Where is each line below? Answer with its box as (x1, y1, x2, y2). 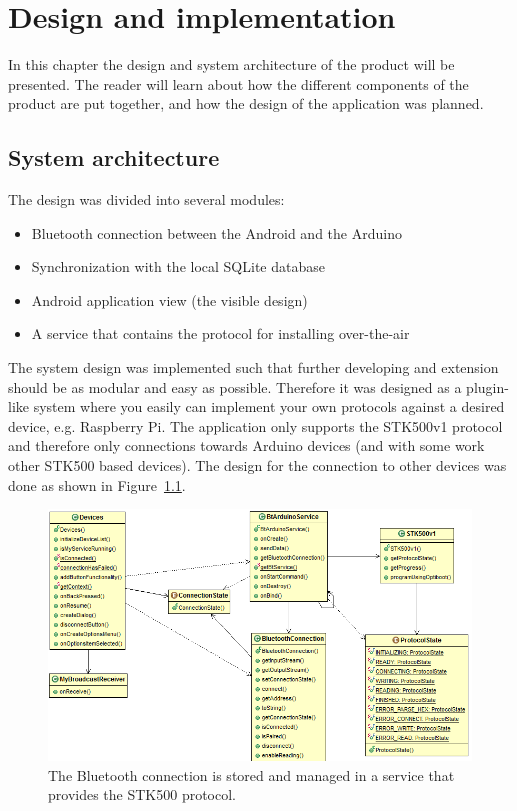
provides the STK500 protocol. (48, 784, 237, 805)
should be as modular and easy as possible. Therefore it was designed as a (8, 376, 462, 397)
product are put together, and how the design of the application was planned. (8, 93, 484, 114)
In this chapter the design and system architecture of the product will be (8, 54, 455, 75)
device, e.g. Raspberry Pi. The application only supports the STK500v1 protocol (8, 415, 503, 436)
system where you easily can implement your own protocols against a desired (33, 396, 505, 417)
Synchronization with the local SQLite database (31, 256, 325, 277)
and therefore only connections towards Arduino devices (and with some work (8, 435, 485, 456)
